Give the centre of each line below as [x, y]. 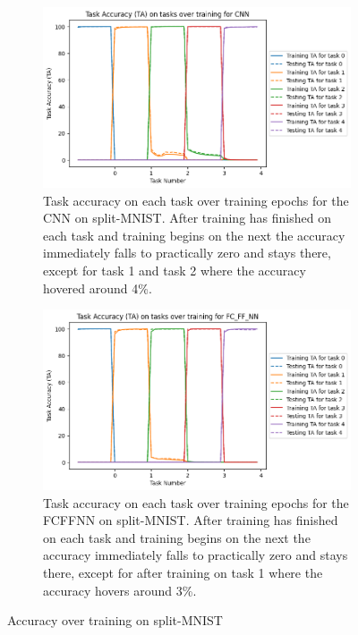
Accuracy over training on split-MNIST [115, 620]
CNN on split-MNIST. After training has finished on [187, 218]
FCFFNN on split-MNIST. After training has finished [191, 520]
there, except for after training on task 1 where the [183, 573]
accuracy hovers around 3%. [120, 590]
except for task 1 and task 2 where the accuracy [175, 270]
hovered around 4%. [98, 288]
